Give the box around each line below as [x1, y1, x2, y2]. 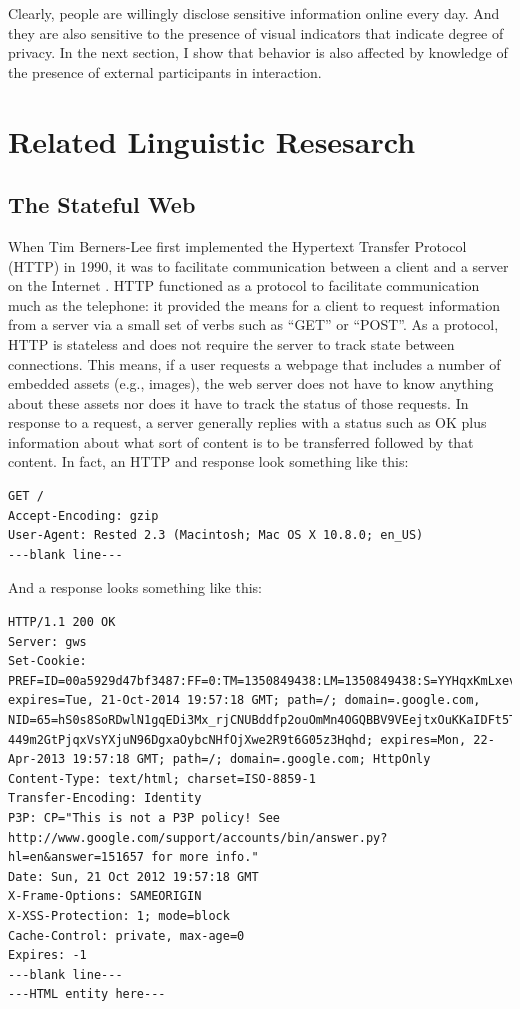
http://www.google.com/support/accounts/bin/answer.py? [8, 830, 388, 845]
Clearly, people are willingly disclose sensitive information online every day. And [8, 3, 500, 23]
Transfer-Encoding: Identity [8, 791, 202, 806]
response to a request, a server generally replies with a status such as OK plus [8, 412, 487, 433]
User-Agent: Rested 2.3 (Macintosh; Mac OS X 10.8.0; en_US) [8, 528, 424, 543]
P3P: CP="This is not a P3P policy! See [8, 810, 281, 825]
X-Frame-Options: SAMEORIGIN [8, 889, 202, 904]
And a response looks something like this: [8, 577, 262, 598]
